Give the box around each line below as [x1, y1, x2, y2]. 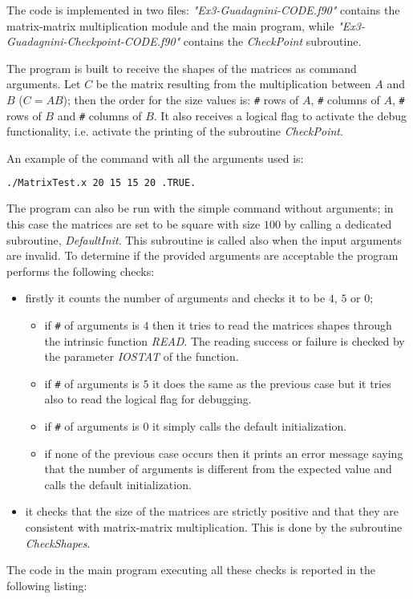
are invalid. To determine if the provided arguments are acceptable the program [6, 247, 399, 264]
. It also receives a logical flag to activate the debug [153, 107, 407, 123]
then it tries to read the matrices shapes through [152, 316, 392, 333]
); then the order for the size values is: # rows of [63, 91, 299, 107]
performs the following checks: [6, 262, 155, 279]
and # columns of [57, 107, 142, 123]
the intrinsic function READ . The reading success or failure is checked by [44, 332, 405, 349]
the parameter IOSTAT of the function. [44, 348, 239, 365]
